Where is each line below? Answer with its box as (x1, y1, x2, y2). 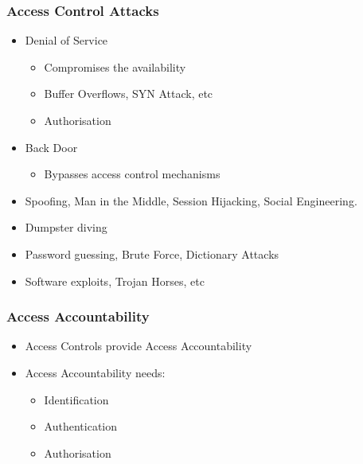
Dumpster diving (25, 219, 107, 236)
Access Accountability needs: (25, 364, 166, 380)
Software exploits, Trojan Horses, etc (25, 272, 205, 289)
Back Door (25, 138, 78, 155)
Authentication (44, 418, 117, 435)
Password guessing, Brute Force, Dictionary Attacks (25, 245, 279, 262)
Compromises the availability (44, 58, 186, 75)
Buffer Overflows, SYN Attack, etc (44, 85, 213, 102)
